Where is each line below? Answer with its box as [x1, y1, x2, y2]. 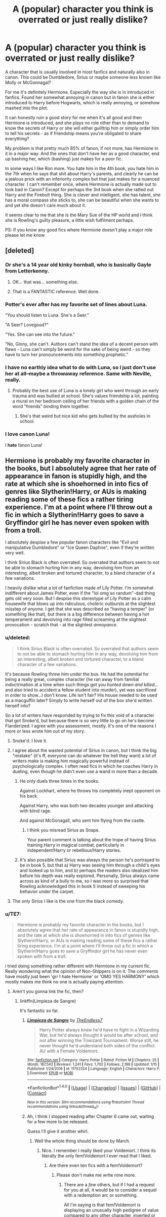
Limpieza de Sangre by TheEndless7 [27, 1017, 103, 1023]
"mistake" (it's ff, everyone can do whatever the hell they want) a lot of [12, 752, 157, 758]
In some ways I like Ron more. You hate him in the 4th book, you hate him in [5, 165, 159, 171]
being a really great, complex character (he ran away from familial [5, 676, 139, 682]
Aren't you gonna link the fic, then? [12, 988, 84, 994]
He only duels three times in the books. [19, 778, 100, 784]
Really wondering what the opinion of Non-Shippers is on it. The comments [5, 968, 159, 974]
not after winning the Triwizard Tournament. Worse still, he [39, 1037, 159, 1043]
